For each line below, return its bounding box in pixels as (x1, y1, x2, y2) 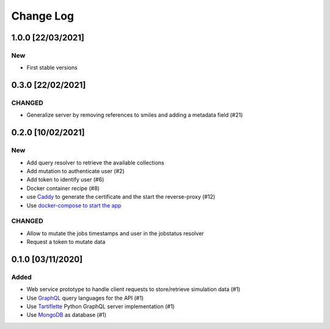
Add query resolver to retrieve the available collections (26, 159, 164, 166)
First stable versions (26, 64, 78, 72)
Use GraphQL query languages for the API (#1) (26, 294, 144, 301)
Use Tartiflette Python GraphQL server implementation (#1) (26, 303, 175, 310)
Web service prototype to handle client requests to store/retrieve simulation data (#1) (26, 286, 241, 293)
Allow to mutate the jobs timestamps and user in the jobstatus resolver (26, 229, 204, 237)
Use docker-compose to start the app (26, 202, 122, 209)
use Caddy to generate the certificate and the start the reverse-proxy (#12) (26, 193, 216, 201)
